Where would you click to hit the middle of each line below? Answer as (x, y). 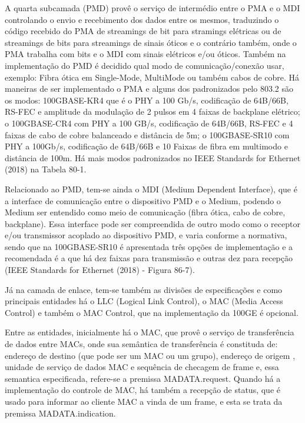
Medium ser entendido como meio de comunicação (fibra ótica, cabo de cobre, (145, 212)
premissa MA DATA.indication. (60, 413)
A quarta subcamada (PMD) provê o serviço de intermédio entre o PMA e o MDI (152, 8)
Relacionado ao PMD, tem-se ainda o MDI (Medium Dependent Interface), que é (151, 189)
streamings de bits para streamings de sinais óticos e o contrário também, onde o (151, 42)
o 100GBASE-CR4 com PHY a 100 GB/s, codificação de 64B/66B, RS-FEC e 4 (149, 123)
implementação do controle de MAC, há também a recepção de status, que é (142, 390)
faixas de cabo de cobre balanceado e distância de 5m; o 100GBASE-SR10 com (147, 134)
